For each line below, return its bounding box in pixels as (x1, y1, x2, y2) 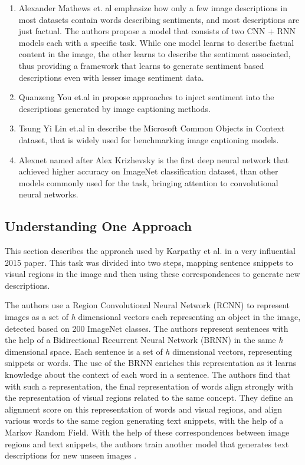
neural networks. (18, 188, 78, 200)
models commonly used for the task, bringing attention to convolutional (18, 176, 278, 189)
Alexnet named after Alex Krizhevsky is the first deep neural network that (18, 153, 289, 166)
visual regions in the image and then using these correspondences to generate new (5, 268, 300, 280)
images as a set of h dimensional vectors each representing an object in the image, (5, 311, 301, 323)
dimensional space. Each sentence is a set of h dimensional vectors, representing (5, 345, 293, 357)
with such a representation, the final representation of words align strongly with (5, 380, 294, 392)
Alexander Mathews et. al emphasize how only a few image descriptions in (18, 2, 288, 14)
